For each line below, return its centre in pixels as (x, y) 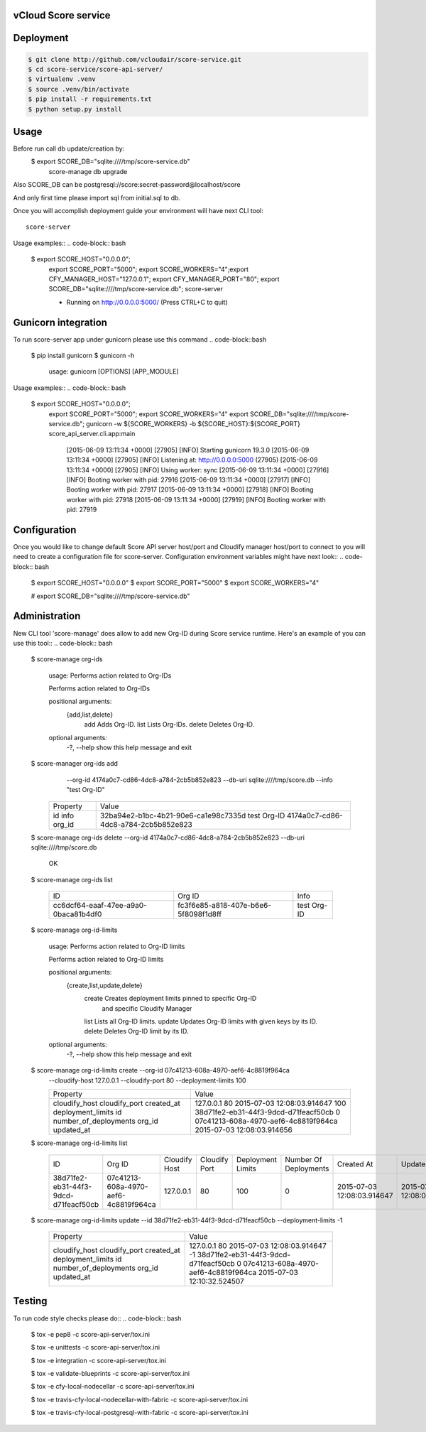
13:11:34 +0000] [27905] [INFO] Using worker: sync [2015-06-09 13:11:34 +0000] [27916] (198, 470)
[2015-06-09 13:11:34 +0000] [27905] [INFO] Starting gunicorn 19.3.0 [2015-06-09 (188, 450)
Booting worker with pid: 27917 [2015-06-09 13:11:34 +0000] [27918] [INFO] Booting (190, 489)
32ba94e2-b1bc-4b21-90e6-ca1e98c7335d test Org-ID (192, 815)
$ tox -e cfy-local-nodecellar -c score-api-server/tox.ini (113, 1387)
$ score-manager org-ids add (75, 764)
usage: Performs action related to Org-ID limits (117, 946)
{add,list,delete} (90, 715)
